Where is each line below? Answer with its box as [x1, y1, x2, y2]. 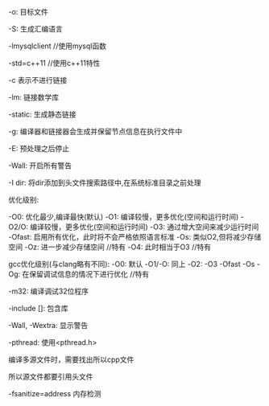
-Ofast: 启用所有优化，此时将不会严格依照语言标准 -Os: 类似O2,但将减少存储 [8, 232, 262, 241]
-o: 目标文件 [8, 7, 48, 16]
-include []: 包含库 [8, 304, 68, 313]
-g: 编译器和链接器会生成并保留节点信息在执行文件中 [8, 127, 183, 136]
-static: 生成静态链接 [8, 109, 77, 119]
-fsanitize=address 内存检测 [8, 389, 102, 398]
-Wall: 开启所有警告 [8, 161, 72, 170]
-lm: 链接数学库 [8, 92, 60, 102]
